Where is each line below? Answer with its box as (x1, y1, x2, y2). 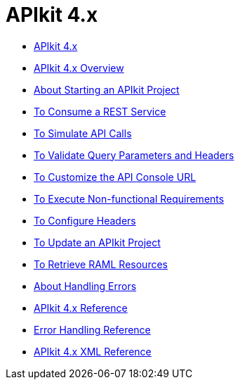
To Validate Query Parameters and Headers (34, 149, 234, 161)
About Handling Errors (34, 279, 137, 292)
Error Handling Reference (34, 323, 151, 336)
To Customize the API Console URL (34, 170, 196, 183)
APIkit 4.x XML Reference (34, 345, 152, 358)
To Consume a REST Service (34, 105, 166, 118)
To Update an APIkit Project (34, 236, 161, 248)
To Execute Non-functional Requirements (34, 192, 225, 205)
